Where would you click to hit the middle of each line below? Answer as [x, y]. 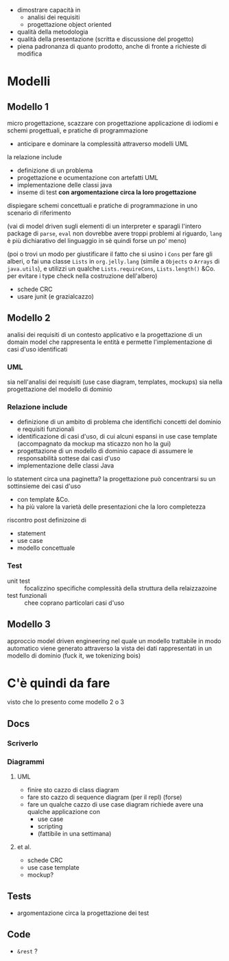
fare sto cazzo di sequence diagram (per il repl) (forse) [105, 797]
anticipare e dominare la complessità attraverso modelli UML [103, 144]
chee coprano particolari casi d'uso [74, 603]
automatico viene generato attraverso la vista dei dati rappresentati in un [110, 648]
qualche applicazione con [64, 812]
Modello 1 [28, 107]
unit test [19, 581]
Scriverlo [23, 743]
